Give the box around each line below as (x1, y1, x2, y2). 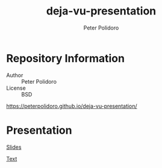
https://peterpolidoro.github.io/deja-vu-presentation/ (6, 102, 137, 110)
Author (6, 71, 23, 79)
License (6, 84, 26, 92)
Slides (6, 143, 22, 151)
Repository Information (6, 51, 125, 65)
